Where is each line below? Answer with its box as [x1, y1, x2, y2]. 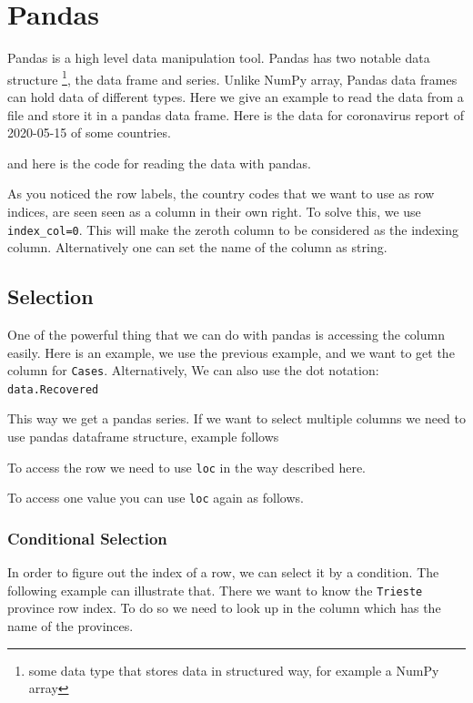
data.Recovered [7, 382, 99, 396]
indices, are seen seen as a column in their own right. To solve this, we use [7, 201, 421, 220]
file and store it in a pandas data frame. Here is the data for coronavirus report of [7, 105, 464, 124]
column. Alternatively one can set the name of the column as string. [7, 238, 387, 257]
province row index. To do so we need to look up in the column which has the [7, 598, 441, 617]
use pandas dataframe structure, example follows [7, 427, 279, 446]
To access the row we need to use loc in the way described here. [7, 457, 366, 476]
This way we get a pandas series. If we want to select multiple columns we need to [7, 409, 466, 428]
